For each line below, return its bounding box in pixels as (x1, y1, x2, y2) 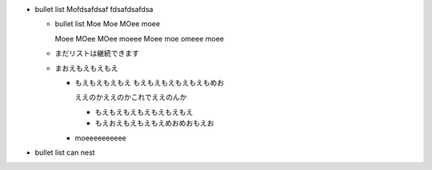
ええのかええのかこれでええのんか (74, 93, 187, 102)
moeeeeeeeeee (74, 132, 127, 143)
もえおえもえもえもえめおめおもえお (94, 118, 214, 128)
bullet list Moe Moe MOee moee (54, 19, 160, 29)
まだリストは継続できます (54, 49, 139, 58)
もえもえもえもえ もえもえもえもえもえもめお (74, 77, 224, 87)
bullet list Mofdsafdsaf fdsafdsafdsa (34, 5, 154, 14)
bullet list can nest (34, 148, 95, 157)
